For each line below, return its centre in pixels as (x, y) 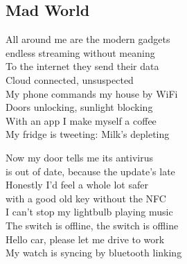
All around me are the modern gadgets (88, 39)
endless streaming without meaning (80, 52)
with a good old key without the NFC (86, 198)
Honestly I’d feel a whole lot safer (77, 185)
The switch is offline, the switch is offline (92, 225)
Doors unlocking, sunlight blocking (79, 107)
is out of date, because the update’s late (90, 171)
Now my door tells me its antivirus (80, 157)
